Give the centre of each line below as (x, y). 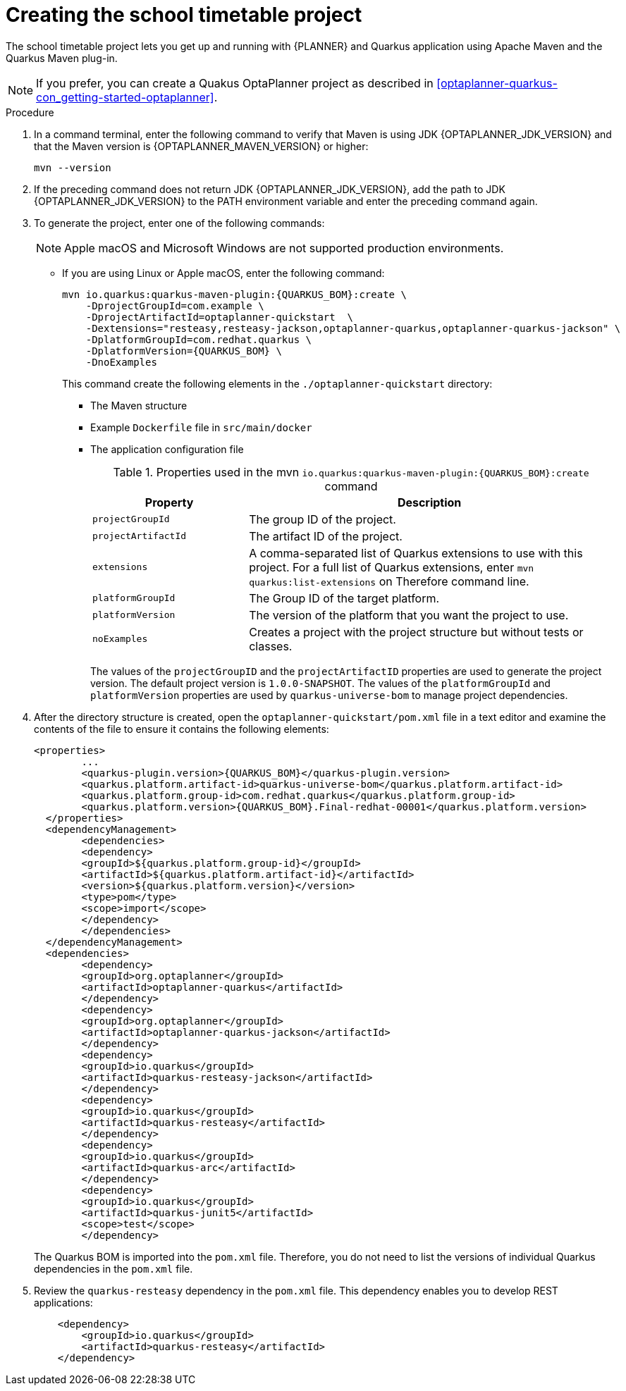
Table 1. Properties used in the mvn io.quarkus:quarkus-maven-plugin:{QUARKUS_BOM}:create (351, 472)
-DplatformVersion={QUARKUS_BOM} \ (184, 351)
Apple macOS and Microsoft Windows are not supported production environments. (284, 248)
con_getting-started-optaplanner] (125, 97)
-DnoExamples (121, 362)
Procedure (30, 112)
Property (169, 502)
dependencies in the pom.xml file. (113, 1268)
